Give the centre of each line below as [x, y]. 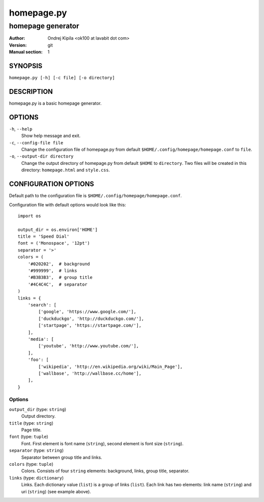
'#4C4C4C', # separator [57, 284]
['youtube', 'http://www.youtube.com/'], [89, 346]
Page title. [31, 430]
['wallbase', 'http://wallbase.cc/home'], [90, 373]
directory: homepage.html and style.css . [66, 170]
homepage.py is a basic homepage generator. [55, 103]
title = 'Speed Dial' [44, 237]
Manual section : [26, 52]
